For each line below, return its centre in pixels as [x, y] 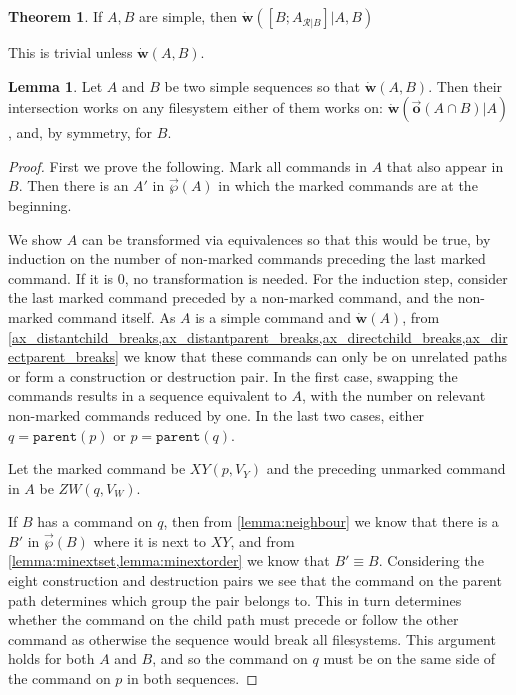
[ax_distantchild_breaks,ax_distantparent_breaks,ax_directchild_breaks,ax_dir [258, 336]
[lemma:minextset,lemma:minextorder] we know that [169, 560]
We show [35, 238]
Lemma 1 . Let [55, 85]
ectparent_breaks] [63, 356]
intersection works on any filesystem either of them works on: [196, 107]
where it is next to [150, 540]
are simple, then [188, 16]
